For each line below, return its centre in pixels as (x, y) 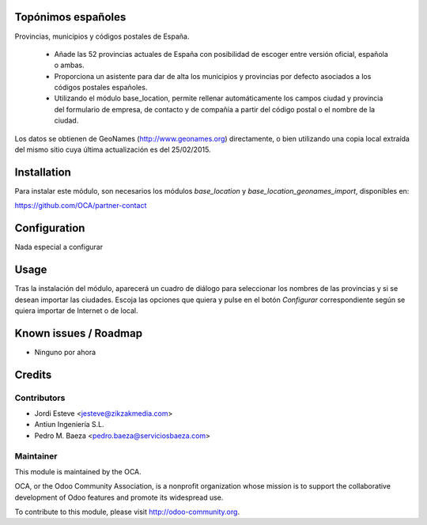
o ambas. (69, 65)
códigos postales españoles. (101, 88)
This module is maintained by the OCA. (78, 471)
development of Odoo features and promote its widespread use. (119, 497)
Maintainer (36, 456)
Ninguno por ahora (65, 352)
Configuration (50, 228)
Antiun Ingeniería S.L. (69, 425)
